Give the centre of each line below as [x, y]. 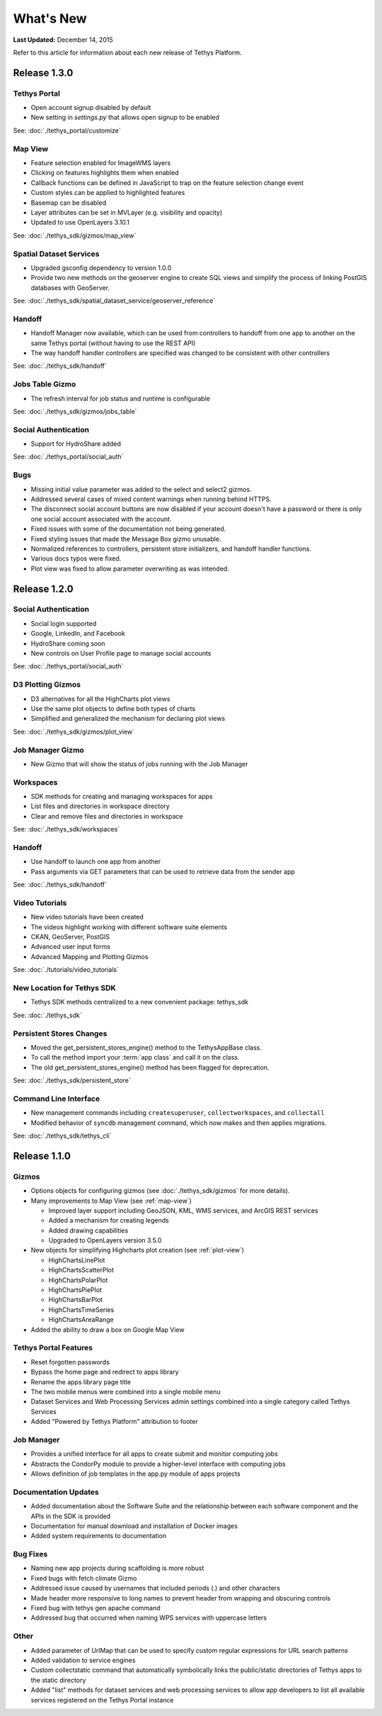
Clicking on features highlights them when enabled [105, 173]
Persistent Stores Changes [60, 1033]
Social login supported [64, 623]
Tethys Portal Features [53, 1348]
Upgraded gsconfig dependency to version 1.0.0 [101, 268]
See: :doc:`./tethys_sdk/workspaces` [66, 829]
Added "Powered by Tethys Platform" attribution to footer [114, 1422]
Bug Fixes [30, 1554]
